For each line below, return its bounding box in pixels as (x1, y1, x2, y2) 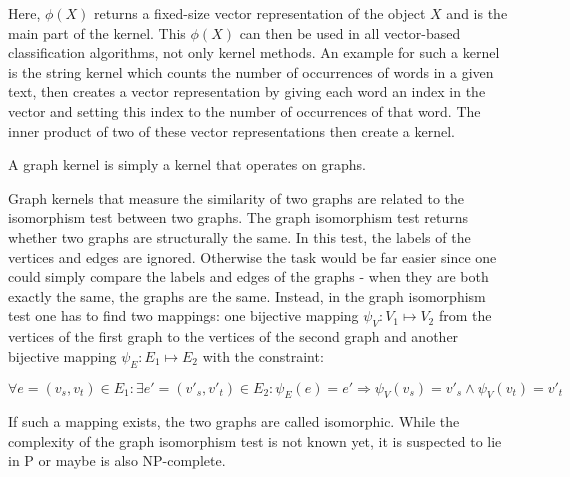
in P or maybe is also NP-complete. (8, 450, 226, 471)
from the (438, 305, 492, 326)
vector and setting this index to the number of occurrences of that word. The (8, 100, 481, 121)
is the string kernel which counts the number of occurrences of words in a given (8, 61, 494, 82)
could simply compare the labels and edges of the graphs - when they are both (8, 266, 489, 287)
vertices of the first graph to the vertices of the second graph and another (8, 326, 459, 347)
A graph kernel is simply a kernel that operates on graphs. (8, 154, 366, 175)
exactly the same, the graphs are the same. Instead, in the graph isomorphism (8, 285, 486, 306)
